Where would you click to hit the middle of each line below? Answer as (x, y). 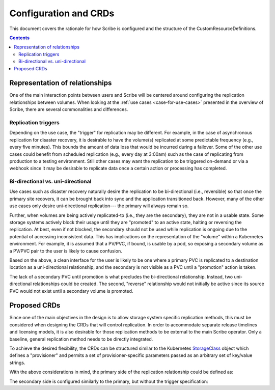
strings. (17, 363)
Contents (20, 38)
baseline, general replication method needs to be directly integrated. (81, 339)
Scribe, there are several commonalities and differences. (69, 109)
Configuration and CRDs (62, 13)
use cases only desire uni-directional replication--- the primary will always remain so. (99, 206)
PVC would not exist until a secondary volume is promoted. (71, 291)
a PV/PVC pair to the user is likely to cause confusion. (66, 251)
